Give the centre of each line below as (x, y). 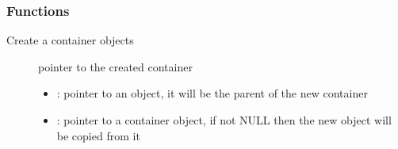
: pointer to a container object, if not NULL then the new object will (224, 120)
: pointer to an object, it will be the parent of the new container (212, 93)
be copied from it (98, 135)
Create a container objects (70, 40)
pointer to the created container (115, 66)
